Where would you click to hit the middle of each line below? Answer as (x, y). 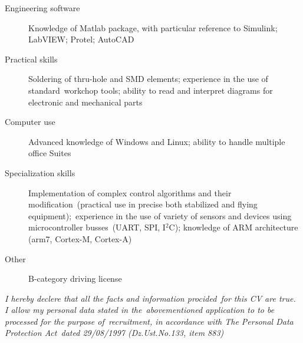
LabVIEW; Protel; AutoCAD (81, 39)
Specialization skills (40, 172)
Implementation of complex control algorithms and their (130, 192)
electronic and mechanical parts (85, 102)
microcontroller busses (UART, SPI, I (97, 227)
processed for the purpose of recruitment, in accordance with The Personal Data (149, 321)
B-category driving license (75, 278)
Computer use (30, 122)
